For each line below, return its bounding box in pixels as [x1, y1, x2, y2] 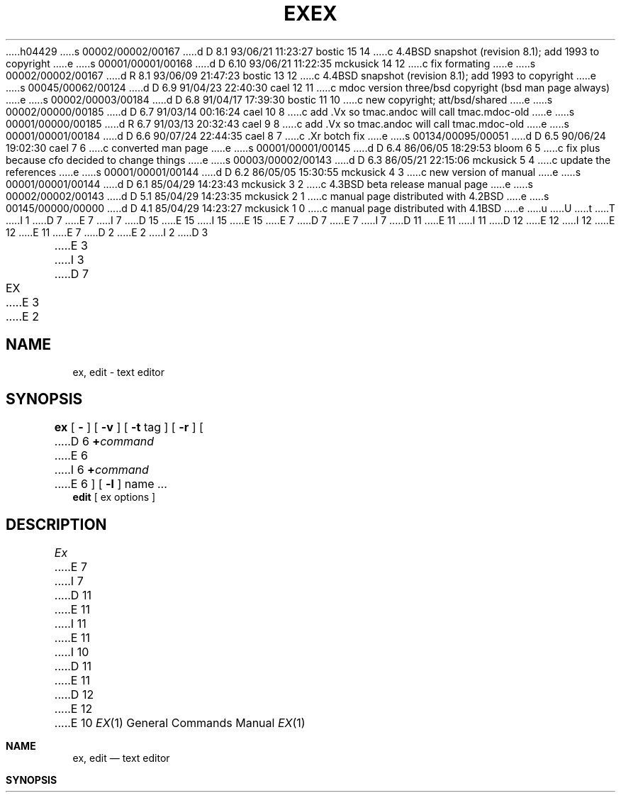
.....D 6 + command [54, 434, 155, 449]
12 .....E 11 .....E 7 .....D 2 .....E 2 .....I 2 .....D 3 [6, 226, 208, 238]
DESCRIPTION [6, 515, 107, 533]
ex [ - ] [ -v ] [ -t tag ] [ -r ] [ [54, 420, 203, 435]
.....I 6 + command [54, 462, 149, 477]
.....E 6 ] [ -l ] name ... [54, 477, 167, 492]
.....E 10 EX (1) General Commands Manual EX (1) [54, 716, 306, 731]
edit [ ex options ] [72, 491, 156, 504]
